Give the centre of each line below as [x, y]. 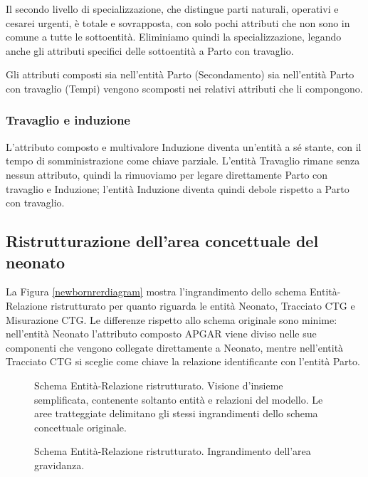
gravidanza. [59, 465]
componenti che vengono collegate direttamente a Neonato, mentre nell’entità [175, 347]
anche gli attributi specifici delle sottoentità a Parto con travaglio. [150, 50]
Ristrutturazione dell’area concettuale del [162, 241]
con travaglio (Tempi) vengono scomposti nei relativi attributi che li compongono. [184, 88]
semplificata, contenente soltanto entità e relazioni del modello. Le [179, 399]
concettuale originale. [80, 427]
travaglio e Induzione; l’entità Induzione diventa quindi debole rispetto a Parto [178, 188]
